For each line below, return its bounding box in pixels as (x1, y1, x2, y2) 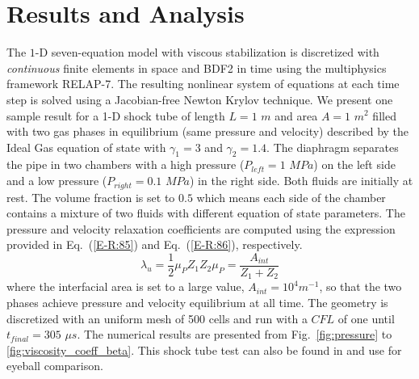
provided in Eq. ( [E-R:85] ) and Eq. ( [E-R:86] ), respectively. (6, 236, 303, 253)
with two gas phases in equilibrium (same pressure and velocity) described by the (6, 123, 409, 140)
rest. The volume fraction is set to (6, 188, 175, 205)
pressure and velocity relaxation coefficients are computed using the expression (6, 220, 396, 237)
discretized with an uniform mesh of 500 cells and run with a (6, 310, 308, 326)
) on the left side (313, 156, 396, 173)
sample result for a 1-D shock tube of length (6, 107, 225, 124)
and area (274, 107, 318, 124)
